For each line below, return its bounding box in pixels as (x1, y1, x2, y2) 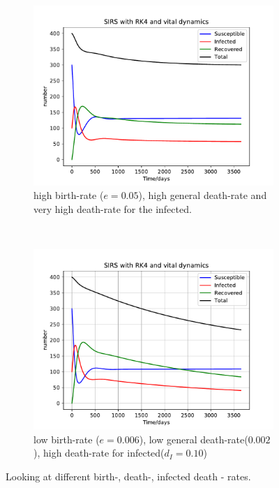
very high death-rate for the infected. (33, 201, 192, 216)
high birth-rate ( (33, 188, 104, 202)
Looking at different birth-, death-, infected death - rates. (6, 468, 251, 483)
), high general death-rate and (138, 188, 267, 202)
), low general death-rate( (139, 431, 248, 446)
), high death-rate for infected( (33, 445, 165, 460)
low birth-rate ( (33, 431, 100, 446)
